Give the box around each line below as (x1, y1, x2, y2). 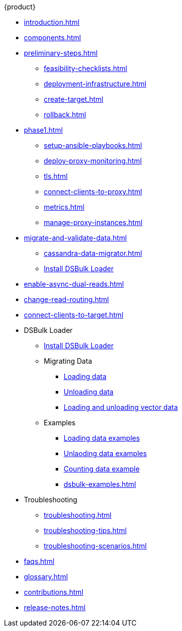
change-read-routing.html (24, 295, 109, 304)
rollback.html (44, 110, 87, 119)
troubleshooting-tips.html (44, 526, 127, 535)
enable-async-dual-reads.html (24, 280, 124, 288)
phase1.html (24, 126, 63, 134)
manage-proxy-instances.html (44, 218, 143, 227)
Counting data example (64, 465, 140, 473)
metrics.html (44, 203, 85, 211)
